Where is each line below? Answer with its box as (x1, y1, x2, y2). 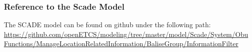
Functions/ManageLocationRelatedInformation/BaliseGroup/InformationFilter (4, 38, 238, 49)
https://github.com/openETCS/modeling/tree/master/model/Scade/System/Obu (4, 29, 248, 39)
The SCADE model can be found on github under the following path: (4, 19, 211, 30)
